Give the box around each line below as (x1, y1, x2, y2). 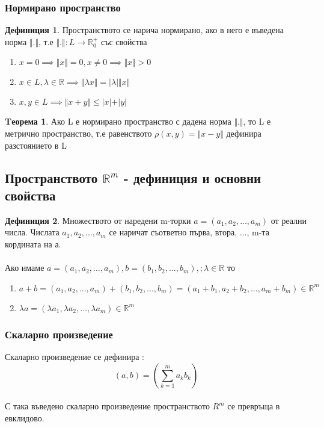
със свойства (101, 35, 147, 48)
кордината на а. (5, 237, 61, 250)
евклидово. (5, 411, 44, 424)
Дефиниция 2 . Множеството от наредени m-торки (5, 214, 191, 226)
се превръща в (227, 400, 280, 412)
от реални (271, 214, 307, 226)
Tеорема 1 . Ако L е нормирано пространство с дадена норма (5, 115, 231, 128)
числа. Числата (5, 226, 60, 238)
